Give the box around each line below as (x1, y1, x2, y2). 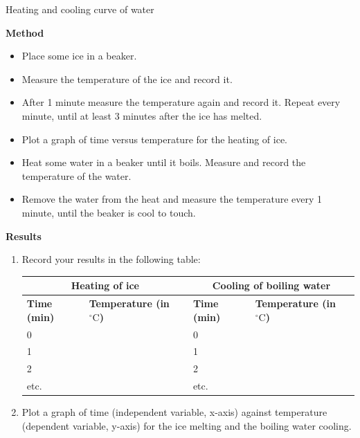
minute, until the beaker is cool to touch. (21, 205, 196, 219)
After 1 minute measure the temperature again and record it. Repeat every (21, 95, 341, 109)
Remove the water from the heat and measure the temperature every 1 (21, 192, 323, 206)
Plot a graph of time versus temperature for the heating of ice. (21, 131, 288, 146)
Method (6, 25, 44, 39)
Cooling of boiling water (212, 278, 331, 293)
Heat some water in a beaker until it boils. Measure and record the (21, 155, 306, 170)
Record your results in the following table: (21, 252, 201, 266)
